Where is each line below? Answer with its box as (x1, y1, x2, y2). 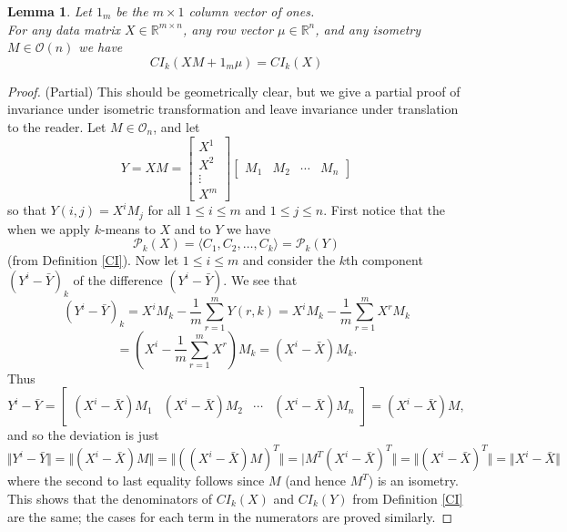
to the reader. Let (7, 117, 106, 136)
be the (116, 2, 148, 20)
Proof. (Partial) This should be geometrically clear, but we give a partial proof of (7, 81, 461, 100)
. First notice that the (323, 200, 445, 220)
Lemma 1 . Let (7, 2, 92, 20)
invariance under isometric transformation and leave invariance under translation (7, 99, 459, 118)
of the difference (73, 270, 163, 289)
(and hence (285, 471, 347, 490)
